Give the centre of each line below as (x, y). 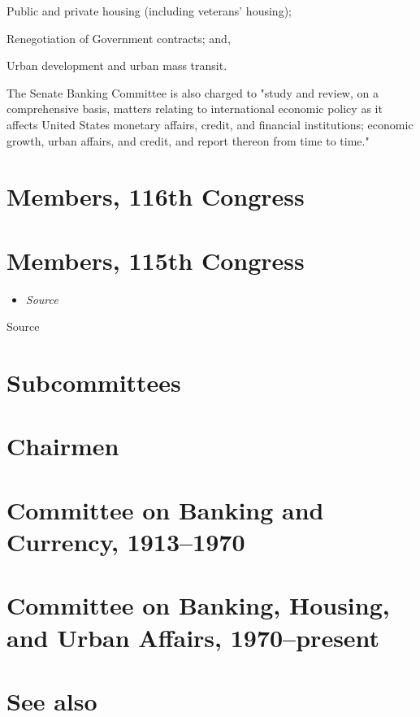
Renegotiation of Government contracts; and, (119, 38)
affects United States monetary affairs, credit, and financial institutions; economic (210, 124)
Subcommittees (94, 382)
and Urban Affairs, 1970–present (193, 637)
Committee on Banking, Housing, (198, 605)
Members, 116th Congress (156, 196)
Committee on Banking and (165, 509)
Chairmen (63, 446)
